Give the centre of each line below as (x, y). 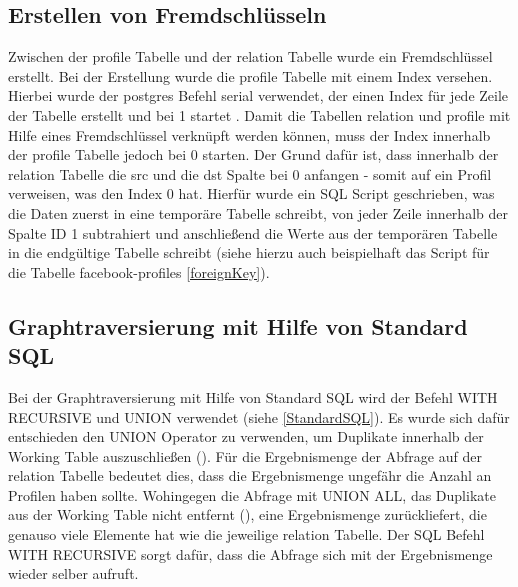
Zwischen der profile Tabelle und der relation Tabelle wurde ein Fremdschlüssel (250, 56)
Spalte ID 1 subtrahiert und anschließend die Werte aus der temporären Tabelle (253, 232)
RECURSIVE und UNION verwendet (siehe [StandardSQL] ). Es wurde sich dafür (259, 416)
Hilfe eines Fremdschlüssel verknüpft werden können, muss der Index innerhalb (249, 134)
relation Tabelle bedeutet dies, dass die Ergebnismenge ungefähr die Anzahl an (250, 475)
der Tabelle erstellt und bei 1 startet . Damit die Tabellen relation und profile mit (259, 114)
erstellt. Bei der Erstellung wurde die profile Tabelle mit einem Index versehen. (250, 75)
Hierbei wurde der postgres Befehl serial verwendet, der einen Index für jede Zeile (258, 95)
